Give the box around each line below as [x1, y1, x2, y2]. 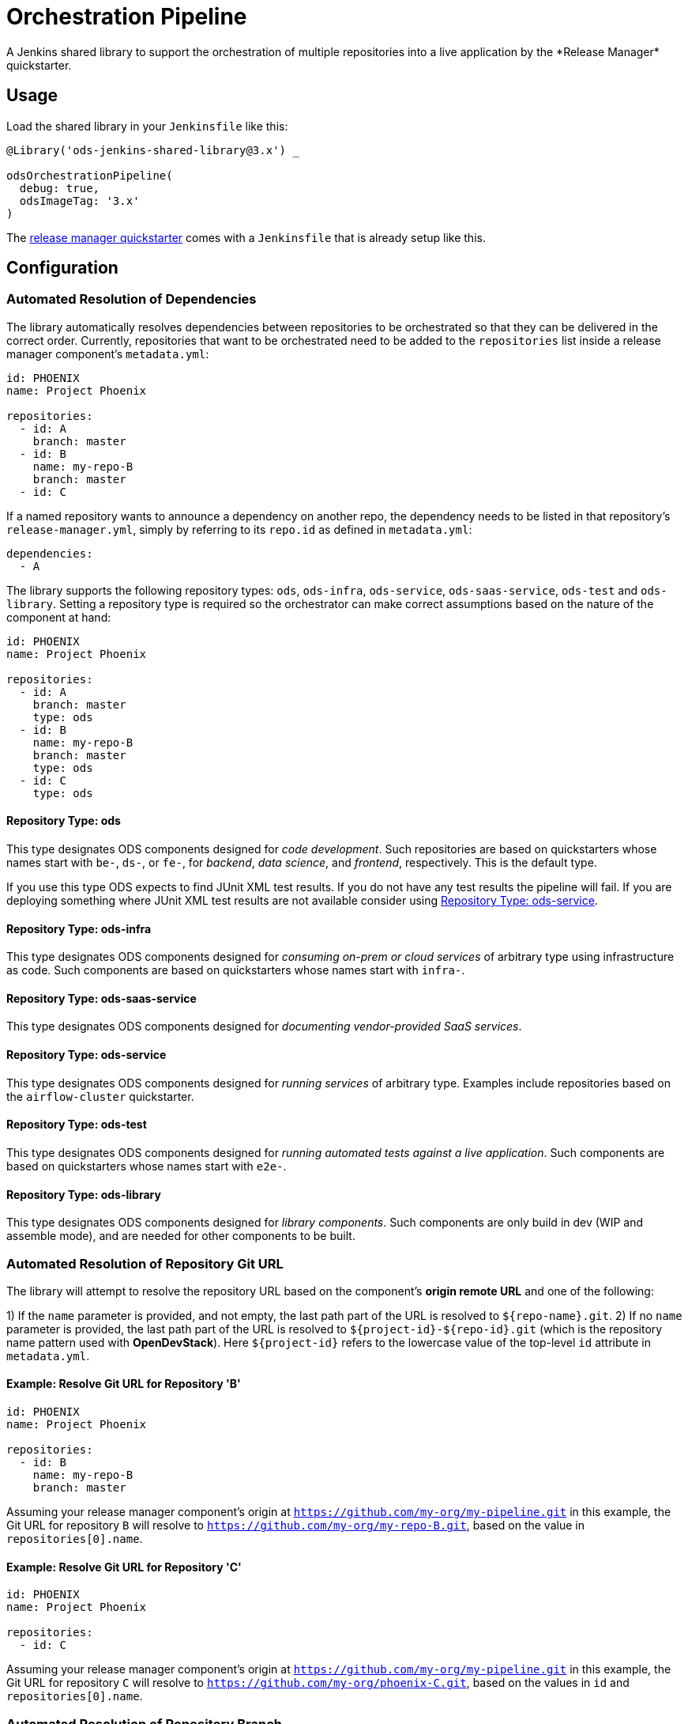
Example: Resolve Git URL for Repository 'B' [6, 1377, 241, 1391]
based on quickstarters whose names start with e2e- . [6, 1159, 287, 1173]
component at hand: [6, 610, 111, 624]
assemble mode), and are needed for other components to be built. [6, 1229, 355, 1243]
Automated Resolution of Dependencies [6, 291, 257, 308]
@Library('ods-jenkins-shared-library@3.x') [6, 143, 287, 157]
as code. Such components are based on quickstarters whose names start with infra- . [6, 963, 465, 977]
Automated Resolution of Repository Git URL [6, 1255, 284, 1272]
